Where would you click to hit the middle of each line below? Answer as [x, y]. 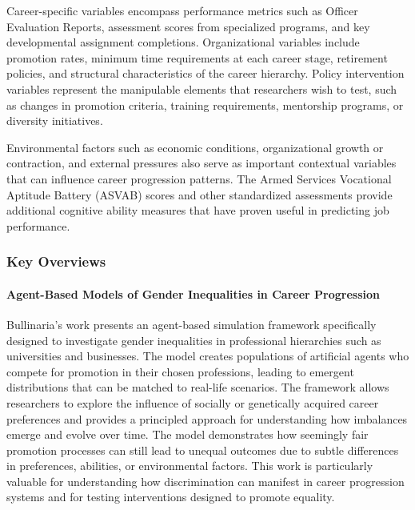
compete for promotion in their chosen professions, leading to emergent [180, 371]
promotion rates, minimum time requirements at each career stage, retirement [197, 57]
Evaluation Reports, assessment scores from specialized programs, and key [188, 26]
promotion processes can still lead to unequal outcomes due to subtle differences [203, 450]
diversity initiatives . [55, 120]
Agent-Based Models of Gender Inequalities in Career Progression [193, 293]
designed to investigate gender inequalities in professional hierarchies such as [194, 340]
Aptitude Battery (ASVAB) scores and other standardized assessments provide [200, 194]
